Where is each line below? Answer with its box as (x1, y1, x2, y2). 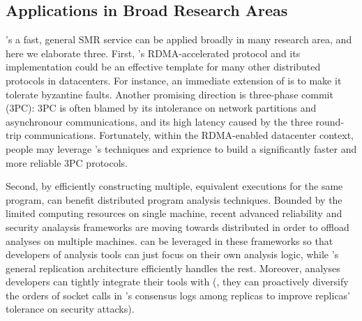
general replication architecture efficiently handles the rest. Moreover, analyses (6, 260, 340, 275)
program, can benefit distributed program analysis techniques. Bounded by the (6, 192, 342, 207)
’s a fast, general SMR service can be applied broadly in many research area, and (6, 32, 352, 47)
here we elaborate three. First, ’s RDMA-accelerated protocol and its (6, 45, 301, 60)
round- (315, 114, 345, 128)
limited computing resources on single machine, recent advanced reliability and (6, 206, 342, 221)
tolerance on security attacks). (6, 301, 135, 316)
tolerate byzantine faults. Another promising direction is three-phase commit (6, 87, 333, 101)
